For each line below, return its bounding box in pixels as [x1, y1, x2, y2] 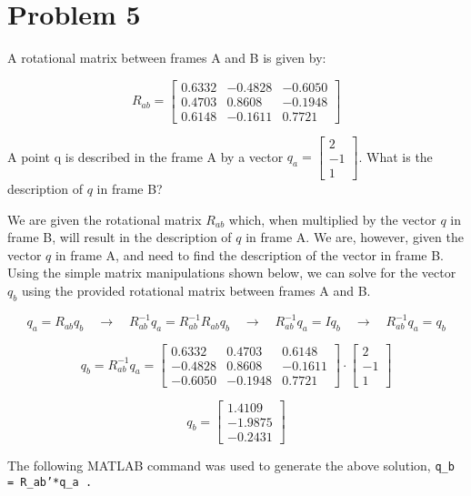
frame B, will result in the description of [7, 228, 232, 247]
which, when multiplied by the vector [228, 209, 436, 228]
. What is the [358, 147, 433, 166]
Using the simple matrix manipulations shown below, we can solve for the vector [7, 263, 456, 282]
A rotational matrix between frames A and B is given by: [7, 48, 326, 67]
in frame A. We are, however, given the [246, 228, 464, 247]
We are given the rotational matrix [7, 209, 202, 228]
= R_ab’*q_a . [7, 475, 93, 489]
